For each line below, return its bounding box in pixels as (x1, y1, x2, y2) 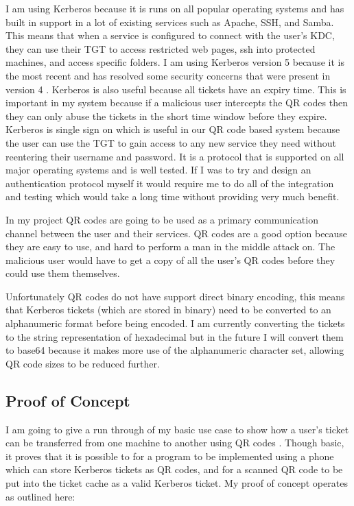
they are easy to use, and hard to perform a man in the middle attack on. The (5, 239, 335, 254)
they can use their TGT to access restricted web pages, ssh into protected (5, 41, 316, 56)
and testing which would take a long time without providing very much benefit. (5, 189, 340, 204)
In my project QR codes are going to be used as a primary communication (5, 212, 318, 226)
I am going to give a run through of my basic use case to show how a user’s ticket (5, 422, 349, 436)
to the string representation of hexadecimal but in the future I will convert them (5, 329, 344, 344)
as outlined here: (5, 489, 75, 503)
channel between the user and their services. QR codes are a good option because (5, 226, 348, 240)
